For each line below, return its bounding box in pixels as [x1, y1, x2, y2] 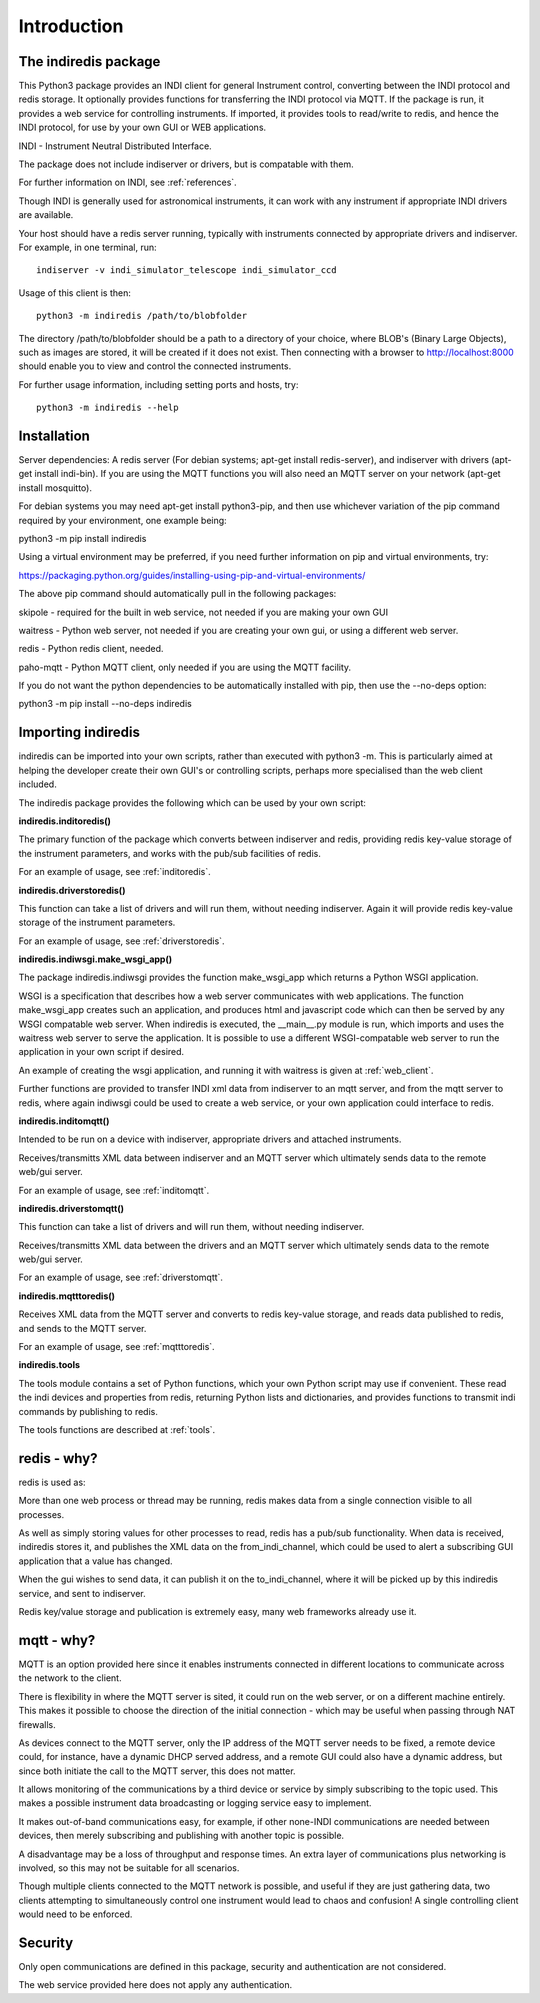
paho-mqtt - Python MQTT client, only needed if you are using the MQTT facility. [18, 661, 352, 673]
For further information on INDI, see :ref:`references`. [18, 176, 237, 189]
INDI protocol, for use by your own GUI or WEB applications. [18, 121, 267, 134]
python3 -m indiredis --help [36, 402, 179, 414]
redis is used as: [18, 1476, 86, 1488]
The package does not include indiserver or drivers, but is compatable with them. [18, 158, 354, 170]
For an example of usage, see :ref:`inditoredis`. [18, 866, 212, 878]
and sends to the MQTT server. [18, 1322, 147, 1334]
